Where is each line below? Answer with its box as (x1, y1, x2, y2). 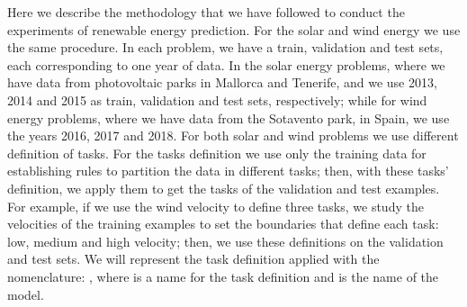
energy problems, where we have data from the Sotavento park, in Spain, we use (7, 108, 450, 127)
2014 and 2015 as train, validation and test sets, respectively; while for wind (7, 90, 427, 109)
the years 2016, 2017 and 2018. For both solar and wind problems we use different (7, 126, 459, 145)
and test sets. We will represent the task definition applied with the (7, 249, 380, 268)
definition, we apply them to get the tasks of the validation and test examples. (7, 178, 440, 197)
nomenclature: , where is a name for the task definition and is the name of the (7, 266, 439, 285)
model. (7, 284, 44, 303)
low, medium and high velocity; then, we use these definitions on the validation (7, 231, 444, 250)
